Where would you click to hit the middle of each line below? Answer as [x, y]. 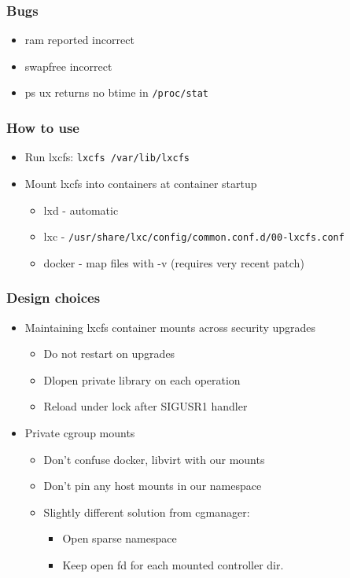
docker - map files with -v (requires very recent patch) [174, 262]
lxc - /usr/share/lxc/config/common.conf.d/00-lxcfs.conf [194, 236]
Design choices [53, 298]
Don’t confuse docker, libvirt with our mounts [154, 459]
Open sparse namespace [120, 538]
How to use [43, 127]
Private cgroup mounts [80, 432]
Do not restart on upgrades [109, 353]
